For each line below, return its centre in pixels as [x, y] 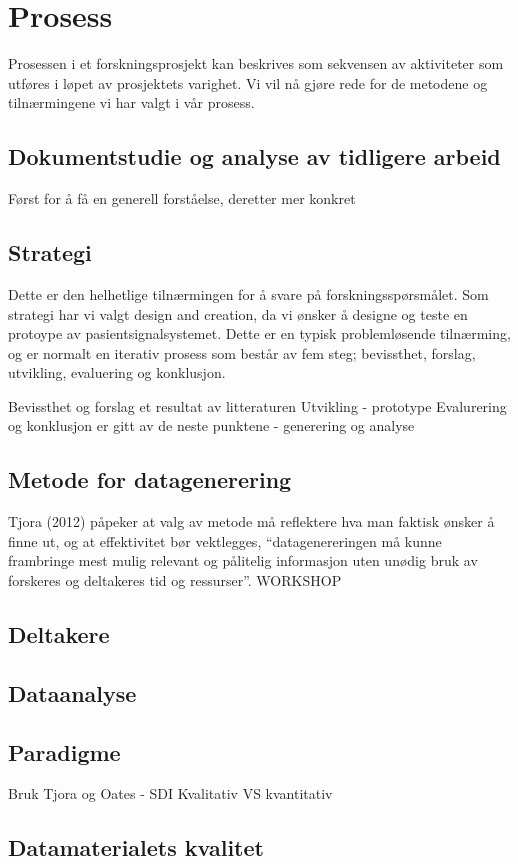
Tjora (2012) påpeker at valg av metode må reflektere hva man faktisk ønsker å [251, 521]
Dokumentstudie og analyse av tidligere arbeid [254, 156]
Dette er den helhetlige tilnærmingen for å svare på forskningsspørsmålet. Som [248, 293]
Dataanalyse [72, 692]
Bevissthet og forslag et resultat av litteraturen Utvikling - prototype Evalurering [257, 405]
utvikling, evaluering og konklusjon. [117, 372]
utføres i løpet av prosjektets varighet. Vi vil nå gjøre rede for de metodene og [248, 82]
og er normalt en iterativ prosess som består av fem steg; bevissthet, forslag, [242, 352]
